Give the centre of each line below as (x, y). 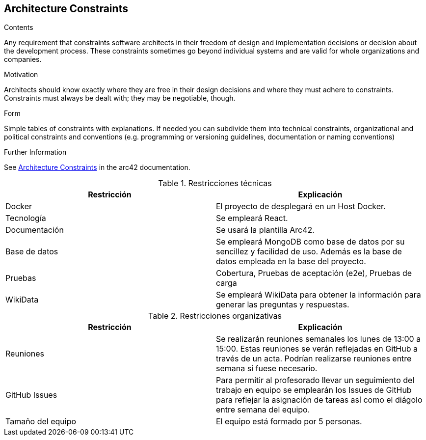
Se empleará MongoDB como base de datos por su (310, 242)
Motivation (21, 75)
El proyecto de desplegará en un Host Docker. (301, 206)
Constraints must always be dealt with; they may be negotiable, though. (120, 98)
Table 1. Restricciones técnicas (215, 183)
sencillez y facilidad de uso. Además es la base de (309, 252)
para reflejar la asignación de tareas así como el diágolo (319, 400)
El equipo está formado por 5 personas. (289, 422)
